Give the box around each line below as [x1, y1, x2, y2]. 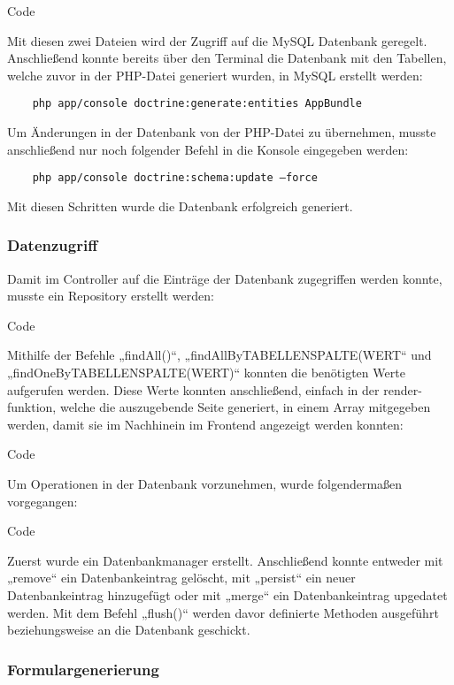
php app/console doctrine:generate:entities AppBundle [32, 97, 362, 110]
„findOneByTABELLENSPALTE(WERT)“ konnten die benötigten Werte [7, 363, 405, 382]
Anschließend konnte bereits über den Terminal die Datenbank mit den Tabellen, [7, 49, 447, 67]
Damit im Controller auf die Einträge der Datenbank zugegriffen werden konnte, [7, 269, 442, 287]
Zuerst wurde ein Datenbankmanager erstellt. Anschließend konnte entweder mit [7, 551, 443, 569]
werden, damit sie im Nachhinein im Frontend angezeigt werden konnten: [7, 415, 404, 433]
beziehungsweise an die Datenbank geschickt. [7, 620, 250, 639]
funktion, [7, 398, 57, 416]
